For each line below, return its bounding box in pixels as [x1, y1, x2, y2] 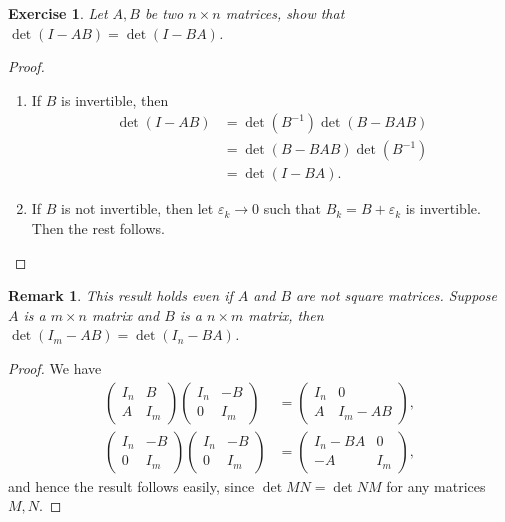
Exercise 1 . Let [8, 3, 108, 23]
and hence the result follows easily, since [8, 475, 255, 496]
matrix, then [248, 304, 324, 325]
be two [144, 3, 184, 23]
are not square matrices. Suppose [296, 285, 498, 306]
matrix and [91, 304, 160, 325]
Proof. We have [8, 358, 102, 379]
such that [263, 198, 322, 219]
